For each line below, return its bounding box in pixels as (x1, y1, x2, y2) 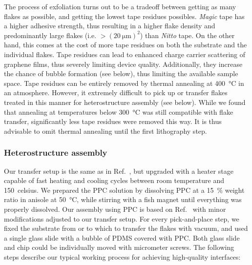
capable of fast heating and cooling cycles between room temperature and (4, 175, 224, 185)
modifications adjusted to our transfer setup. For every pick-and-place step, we (4, 213, 239, 224)
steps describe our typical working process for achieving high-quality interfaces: (4, 251, 241, 262)
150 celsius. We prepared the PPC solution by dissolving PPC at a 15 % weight (4, 184, 245, 195)
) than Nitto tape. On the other (140, 30, 235, 40)
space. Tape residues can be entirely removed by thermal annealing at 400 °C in (4, 78, 244, 88)
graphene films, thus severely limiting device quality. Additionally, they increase (4, 59, 243, 69)
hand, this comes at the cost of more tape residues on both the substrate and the (4, 40, 247, 50)
